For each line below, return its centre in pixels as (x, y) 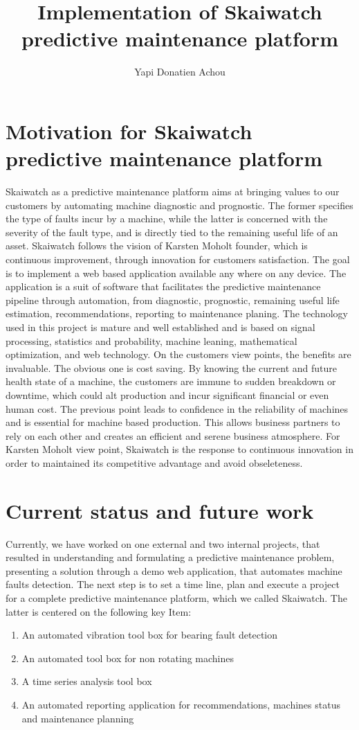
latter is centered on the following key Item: (99, 611)
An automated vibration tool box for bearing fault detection (150, 635)
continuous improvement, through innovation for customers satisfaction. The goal (178, 259)
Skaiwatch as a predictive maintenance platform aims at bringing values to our (173, 192)
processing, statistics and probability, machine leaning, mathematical (151, 340)
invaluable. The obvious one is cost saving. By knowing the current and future (171, 367)
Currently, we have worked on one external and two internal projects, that (163, 543)
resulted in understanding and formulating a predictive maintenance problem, (170, 557)
